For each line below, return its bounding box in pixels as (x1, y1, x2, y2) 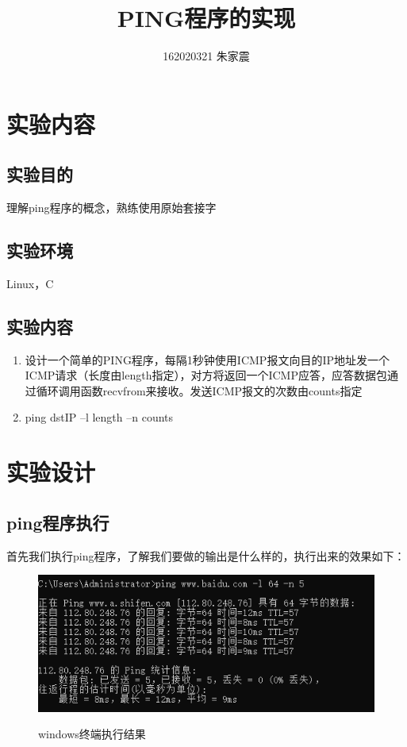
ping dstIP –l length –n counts (25, 409, 174, 425)
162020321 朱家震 (163, 48, 250, 64)
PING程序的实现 (117, 2, 296, 34)
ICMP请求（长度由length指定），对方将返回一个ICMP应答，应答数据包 (25, 367, 387, 383)
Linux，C (6, 275, 54, 291)
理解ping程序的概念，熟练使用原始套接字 (6, 199, 217, 216)
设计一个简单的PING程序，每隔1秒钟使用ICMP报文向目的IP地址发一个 (25, 351, 390, 368)
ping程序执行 (6, 510, 109, 534)
